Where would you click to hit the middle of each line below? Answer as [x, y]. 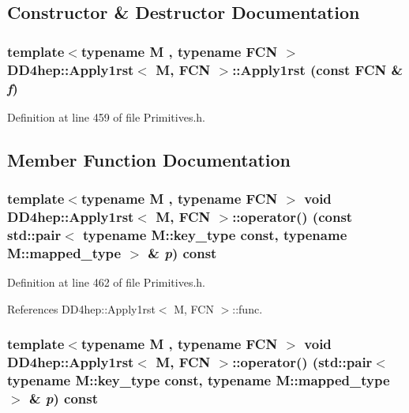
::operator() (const [293, 217]
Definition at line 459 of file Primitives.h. [106, 116]
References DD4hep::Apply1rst [81, 308]
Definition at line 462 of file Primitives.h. [106, 282]
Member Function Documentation [149, 159]
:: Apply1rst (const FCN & [318, 69]
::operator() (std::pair [302, 362]
